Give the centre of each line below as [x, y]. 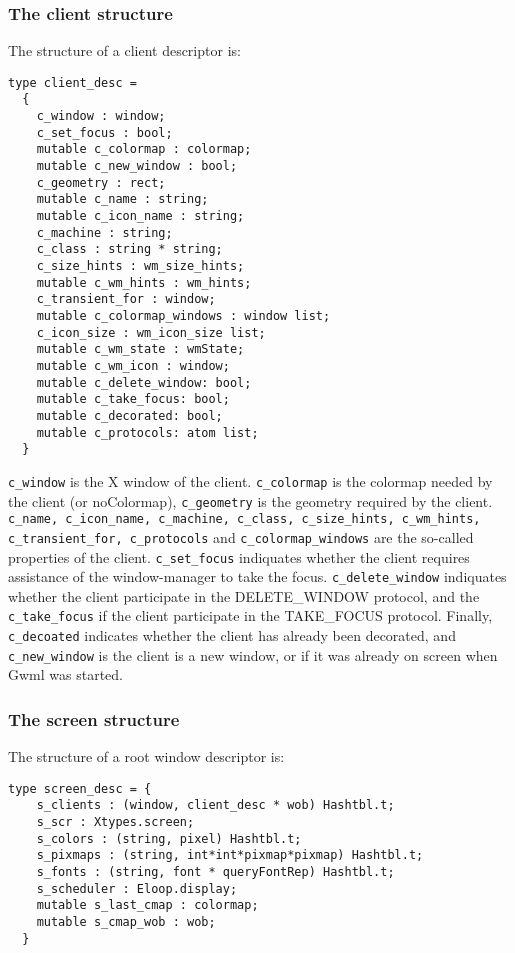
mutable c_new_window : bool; [137, 166]
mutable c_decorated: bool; [129, 415]
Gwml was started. [65, 674]
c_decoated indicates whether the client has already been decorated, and [232, 635]
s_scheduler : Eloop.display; [137, 888]
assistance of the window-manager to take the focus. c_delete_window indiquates [257, 576]
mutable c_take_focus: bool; [133, 399]
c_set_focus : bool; [104, 132]
